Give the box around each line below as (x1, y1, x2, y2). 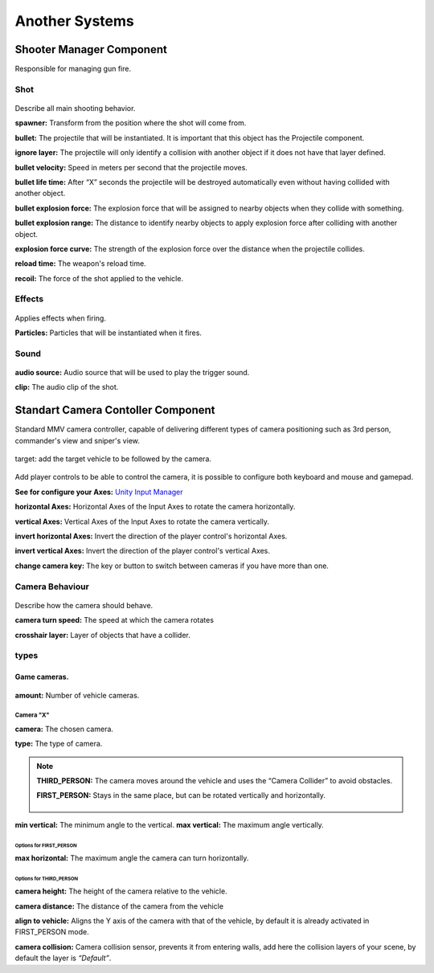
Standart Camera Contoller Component (14, 403, 216, 417)
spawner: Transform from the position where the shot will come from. (14, 118, 247, 128)
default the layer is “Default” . (14, 953, 112, 963)
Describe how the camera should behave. (14, 600, 154, 610)
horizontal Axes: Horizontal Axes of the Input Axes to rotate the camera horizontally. (14, 502, 296, 512)
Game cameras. (14, 672, 69, 682)
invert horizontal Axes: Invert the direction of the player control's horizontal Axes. (14, 531, 288, 542)
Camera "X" (14, 711, 50, 719)
